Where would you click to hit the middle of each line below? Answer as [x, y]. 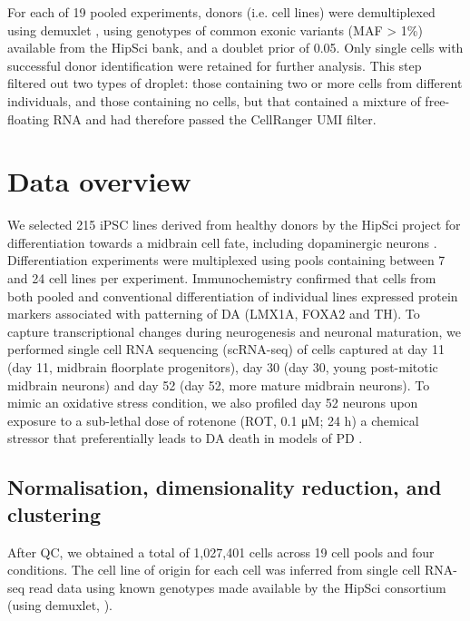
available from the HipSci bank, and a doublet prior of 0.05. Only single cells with [235, 48]
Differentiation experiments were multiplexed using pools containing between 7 [226, 260]
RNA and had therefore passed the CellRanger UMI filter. [215, 118]
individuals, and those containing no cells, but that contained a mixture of [214, 100]
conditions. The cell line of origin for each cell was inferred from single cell [214, 570]
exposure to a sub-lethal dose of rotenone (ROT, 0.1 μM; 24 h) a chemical [213, 420]
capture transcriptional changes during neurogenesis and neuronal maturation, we [234, 331]
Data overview [99, 181]
